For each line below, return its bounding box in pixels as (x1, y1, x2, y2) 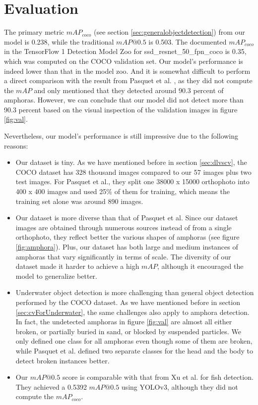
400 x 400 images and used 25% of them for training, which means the (15, 186, 230, 197)
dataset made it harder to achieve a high (15, 261, 139, 271)
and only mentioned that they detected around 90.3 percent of (34, 85, 224, 95)
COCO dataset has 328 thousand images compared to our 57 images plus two (15, 166, 252, 177)
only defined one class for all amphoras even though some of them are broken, (15, 336, 253, 346)
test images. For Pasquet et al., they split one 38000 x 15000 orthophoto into (15, 176, 250, 187)
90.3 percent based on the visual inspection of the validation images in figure (4, 104, 238, 114)
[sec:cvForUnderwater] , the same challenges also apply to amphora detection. (15, 306, 250, 317)
